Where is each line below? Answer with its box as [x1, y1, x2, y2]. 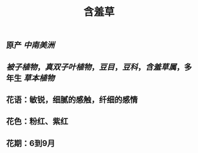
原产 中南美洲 [6, 40, 55, 50]
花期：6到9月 [6, 138, 55, 148]
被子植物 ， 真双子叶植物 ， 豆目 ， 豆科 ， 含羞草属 [6, 62, 177, 72]
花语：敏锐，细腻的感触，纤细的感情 [6, 94, 138, 104]
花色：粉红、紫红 [6, 117, 68, 127]
